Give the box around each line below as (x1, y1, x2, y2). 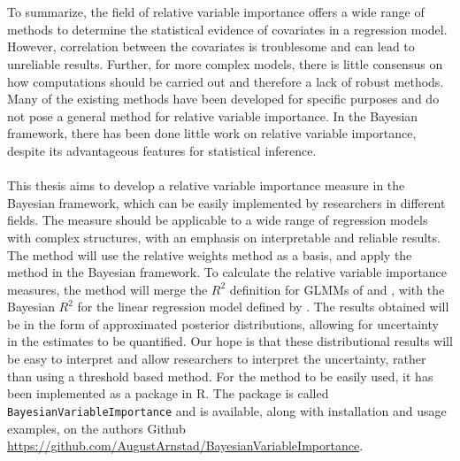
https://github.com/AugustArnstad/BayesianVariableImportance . (7, 436, 364, 455)
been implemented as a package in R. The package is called (7, 384, 329, 403)
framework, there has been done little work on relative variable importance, (7, 124, 417, 142)
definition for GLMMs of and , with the (229, 280, 445, 298)
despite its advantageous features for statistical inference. (7, 141, 317, 159)
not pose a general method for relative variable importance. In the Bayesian (7, 106, 418, 125)
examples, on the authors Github (7, 419, 186, 437)
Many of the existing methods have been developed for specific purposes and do (7, 89, 440, 108)
